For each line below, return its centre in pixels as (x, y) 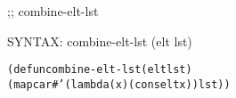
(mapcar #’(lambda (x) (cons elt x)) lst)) (119, 84)
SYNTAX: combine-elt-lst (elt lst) (100, 41)
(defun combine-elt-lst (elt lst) (100, 70)
